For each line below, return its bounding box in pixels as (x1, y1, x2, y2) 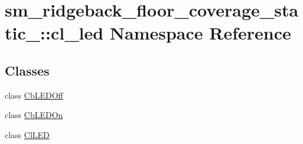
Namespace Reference (109, 21, 291, 45)
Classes (5, 61, 50, 79)
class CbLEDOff (5, 89, 63, 101)
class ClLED (5, 128, 50, 140)
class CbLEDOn (5, 109, 63, 121)
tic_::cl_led (5, 21, 104, 45)
